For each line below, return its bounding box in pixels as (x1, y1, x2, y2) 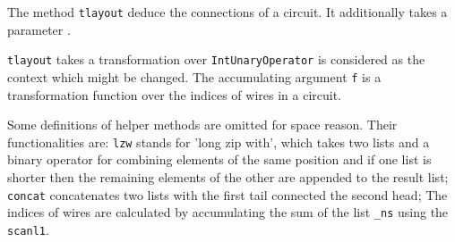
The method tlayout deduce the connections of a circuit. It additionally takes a (7, 3, 448, 21)
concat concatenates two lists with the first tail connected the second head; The (7, 185, 448, 204)
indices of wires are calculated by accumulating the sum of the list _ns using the (7, 203, 449, 221)
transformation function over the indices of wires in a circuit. (7, 85, 342, 104)
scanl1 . (7, 220, 49, 238)
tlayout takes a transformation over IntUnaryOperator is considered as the (7, 50, 425, 69)
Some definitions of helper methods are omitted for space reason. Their (7, 115, 398, 134)
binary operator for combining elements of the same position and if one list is (7, 150, 432, 169)
